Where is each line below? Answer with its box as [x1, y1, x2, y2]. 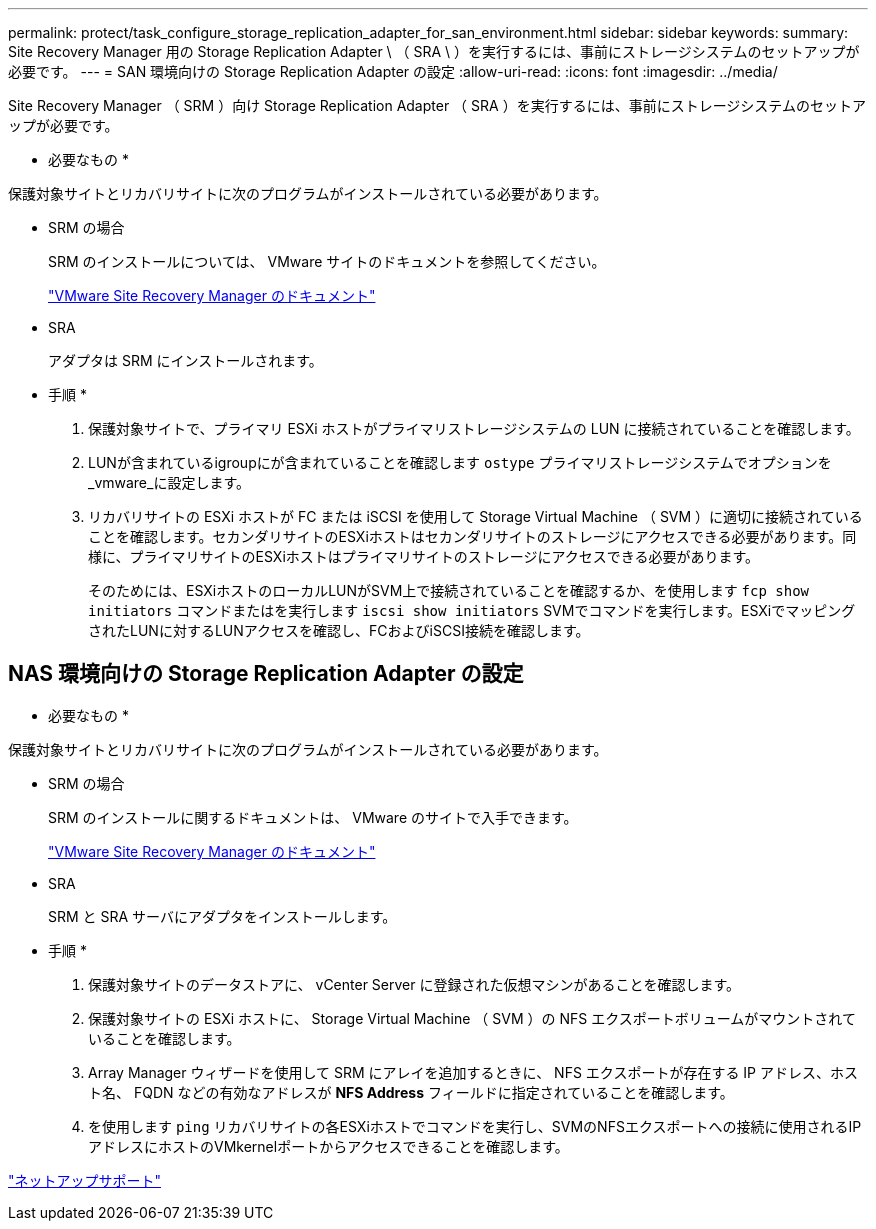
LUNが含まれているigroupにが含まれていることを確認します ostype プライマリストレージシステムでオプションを [88, 454, 832, 471]
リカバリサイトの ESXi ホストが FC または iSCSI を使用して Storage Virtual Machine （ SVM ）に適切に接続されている [88, 508, 863, 525]
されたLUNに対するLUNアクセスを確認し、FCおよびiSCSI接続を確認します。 [88, 622, 590, 639]
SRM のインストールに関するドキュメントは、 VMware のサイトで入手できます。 [48, 808, 578, 826]
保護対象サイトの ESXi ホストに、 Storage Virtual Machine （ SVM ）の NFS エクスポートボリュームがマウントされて [88, 1009, 856, 1027]
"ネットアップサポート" [8, 1171, 162, 1189]
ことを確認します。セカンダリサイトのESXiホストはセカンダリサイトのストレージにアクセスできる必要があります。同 [88, 528, 857, 545]
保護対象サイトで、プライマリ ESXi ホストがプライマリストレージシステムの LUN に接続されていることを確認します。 [88, 420, 860, 437]
